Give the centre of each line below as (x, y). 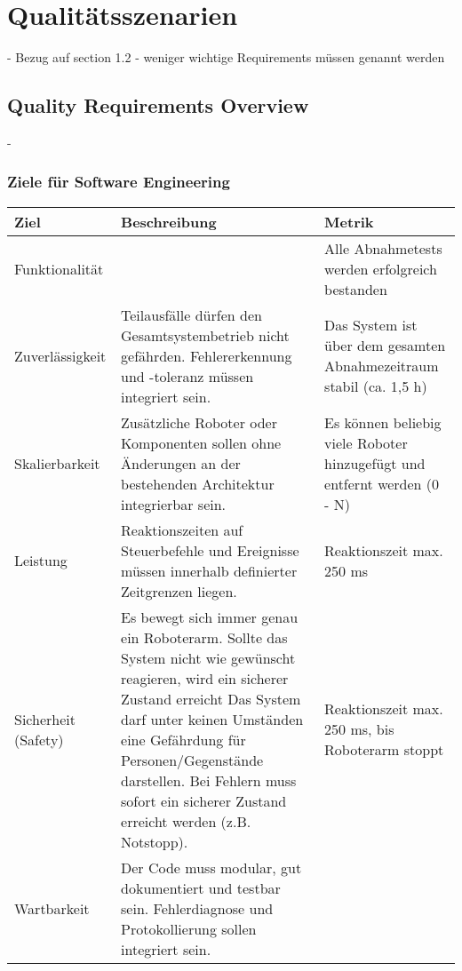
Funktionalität (59, 268)
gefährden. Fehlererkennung (207, 355)
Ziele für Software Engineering (119, 182)
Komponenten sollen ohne (201, 442)
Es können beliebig (383, 422)
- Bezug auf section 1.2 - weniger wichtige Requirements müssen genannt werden (226, 57)
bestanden (356, 289)
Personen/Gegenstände (192, 760)
